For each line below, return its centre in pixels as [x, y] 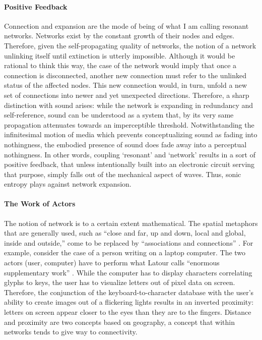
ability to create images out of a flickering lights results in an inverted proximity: [129, 302]
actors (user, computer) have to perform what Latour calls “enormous [112, 263]
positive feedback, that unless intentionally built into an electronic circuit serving [129, 164]
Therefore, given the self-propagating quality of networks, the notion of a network [130, 45]
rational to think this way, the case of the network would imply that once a [120, 65]
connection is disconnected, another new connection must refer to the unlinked [125, 75]
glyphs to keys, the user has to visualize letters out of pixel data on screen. [120, 282]
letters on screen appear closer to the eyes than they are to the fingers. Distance [128, 312]
